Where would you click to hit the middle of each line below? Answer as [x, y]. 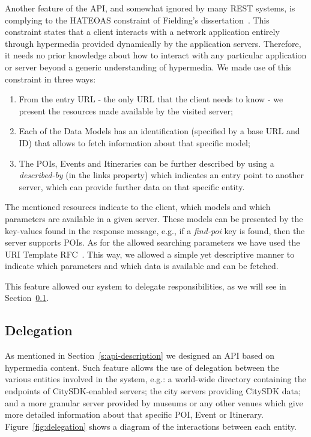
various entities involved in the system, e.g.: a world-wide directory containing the [155, 379]
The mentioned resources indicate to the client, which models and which [138, 207]
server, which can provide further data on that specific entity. [132, 186]
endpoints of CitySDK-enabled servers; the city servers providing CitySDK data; [153, 391]
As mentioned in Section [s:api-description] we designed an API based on [140, 355]
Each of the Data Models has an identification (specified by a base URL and [159, 131]
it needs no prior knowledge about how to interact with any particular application [156, 55]
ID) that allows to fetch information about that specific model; [134, 142]
